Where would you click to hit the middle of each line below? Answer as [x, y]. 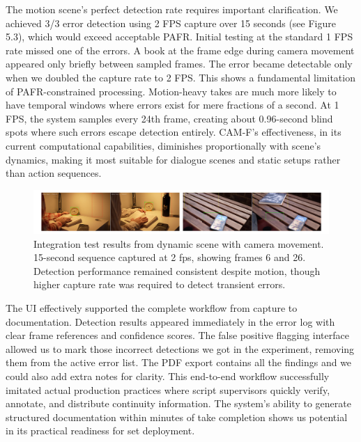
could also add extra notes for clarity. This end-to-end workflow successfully [168, 376]
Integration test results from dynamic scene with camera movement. [179, 243]
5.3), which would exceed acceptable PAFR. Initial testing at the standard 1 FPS [179, 37]
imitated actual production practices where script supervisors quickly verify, [168, 389]
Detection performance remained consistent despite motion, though [177, 270]
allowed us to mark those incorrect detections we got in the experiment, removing [180, 348]
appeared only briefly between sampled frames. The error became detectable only [179, 64]
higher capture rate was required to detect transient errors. [160, 284]
